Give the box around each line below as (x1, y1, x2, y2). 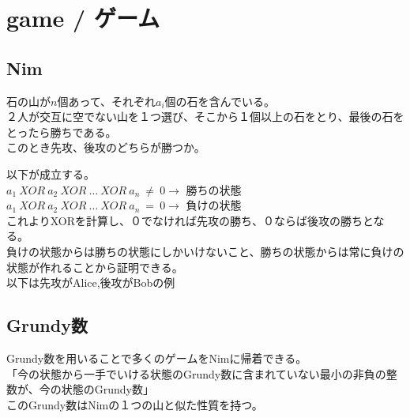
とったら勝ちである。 (6, 123, 117, 140)
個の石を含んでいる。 (164, 92, 275, 109)
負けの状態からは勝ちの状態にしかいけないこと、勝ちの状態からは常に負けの (6, 243, 404, 259)
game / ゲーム (6, 2, 160, 34)
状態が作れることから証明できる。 (6, 258, 183, 275)
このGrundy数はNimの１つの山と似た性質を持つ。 (6, 396, 263, 412)
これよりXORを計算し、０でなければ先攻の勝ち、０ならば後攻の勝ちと (6, 212, 374, 228)
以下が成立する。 (6, 165, 95, 182)
